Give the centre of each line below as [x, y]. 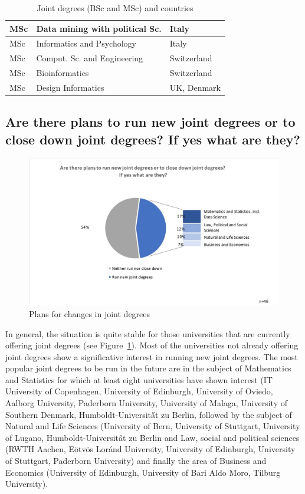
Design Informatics [70, 87]
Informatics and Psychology [86, 43]
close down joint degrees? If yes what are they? [153, 139]
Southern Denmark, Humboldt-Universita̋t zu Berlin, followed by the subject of [149, 414]
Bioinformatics [63, 73]
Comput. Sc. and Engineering [90, 58]
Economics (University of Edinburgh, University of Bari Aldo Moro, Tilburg [143, 472]
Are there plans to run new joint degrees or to [150, 122]
